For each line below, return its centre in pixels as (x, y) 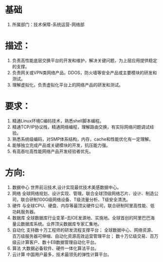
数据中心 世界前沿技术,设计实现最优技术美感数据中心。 (67, 187)
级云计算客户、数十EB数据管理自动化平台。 (55, 242)
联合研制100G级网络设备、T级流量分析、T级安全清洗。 (75, 199)
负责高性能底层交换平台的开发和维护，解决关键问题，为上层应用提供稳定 (84, 60)
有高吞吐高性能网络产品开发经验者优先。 (53, 151)
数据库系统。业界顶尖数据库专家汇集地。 (61, 224)
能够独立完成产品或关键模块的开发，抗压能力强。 (61, 145)
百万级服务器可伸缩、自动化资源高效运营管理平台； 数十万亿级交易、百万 (85, 236)
